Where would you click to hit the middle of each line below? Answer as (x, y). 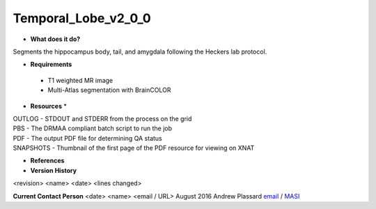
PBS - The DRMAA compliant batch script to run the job (93, 128)
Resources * (49, 106)
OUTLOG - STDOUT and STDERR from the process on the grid (102, 118)
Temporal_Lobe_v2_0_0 (82, 18)
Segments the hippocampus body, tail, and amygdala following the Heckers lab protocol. (140, 52)
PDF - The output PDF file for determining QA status (88, 138)
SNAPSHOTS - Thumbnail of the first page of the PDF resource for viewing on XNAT (134, 148)
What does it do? (55, 39)
